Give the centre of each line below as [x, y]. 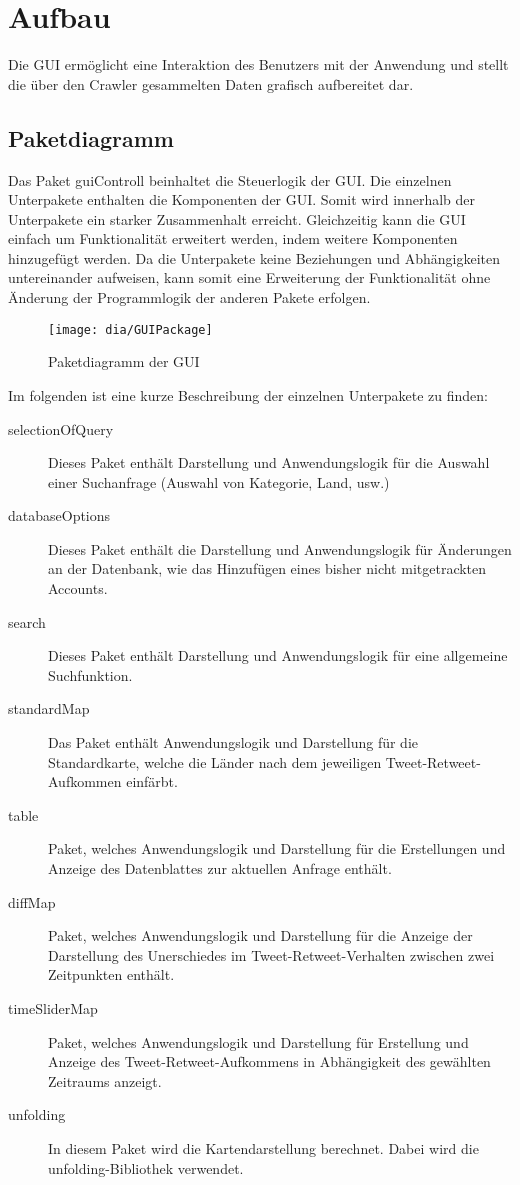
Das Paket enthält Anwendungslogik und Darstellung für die [233, 742]
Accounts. [78, 588]
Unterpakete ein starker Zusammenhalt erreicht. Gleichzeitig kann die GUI [237, 218]
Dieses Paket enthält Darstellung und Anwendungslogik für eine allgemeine [278, 655]
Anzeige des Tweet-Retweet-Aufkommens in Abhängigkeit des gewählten [269, 1061]
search [27, 621]
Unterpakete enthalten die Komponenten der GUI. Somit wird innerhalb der [241, 199]
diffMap [32, 901]
